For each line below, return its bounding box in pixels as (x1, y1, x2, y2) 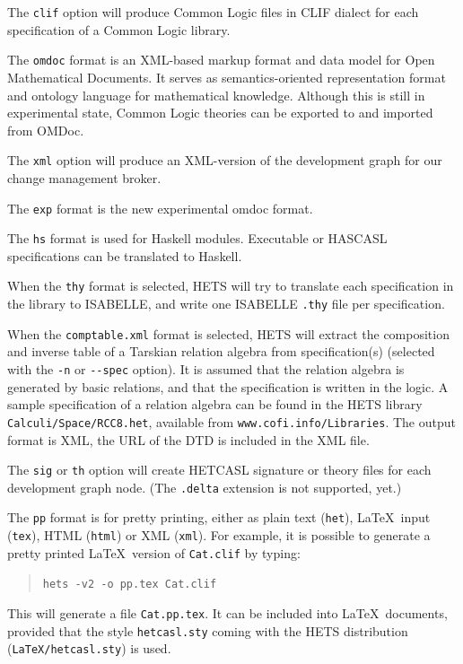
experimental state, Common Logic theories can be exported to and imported (7, 103, 433, 122)
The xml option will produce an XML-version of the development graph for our (7, 151, 442, 170)
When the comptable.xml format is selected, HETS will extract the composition (7, 324, 450, 343)
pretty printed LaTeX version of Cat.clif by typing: (7, 543, 301, 562)
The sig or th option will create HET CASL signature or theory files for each (7, 460, 432, 479)
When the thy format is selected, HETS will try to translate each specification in (7, 276, 454, 295)
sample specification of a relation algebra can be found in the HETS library (7, 395, 423, 414)
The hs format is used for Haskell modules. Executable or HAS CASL (7, 229, 388, 248)
